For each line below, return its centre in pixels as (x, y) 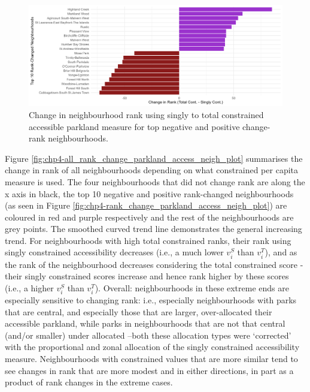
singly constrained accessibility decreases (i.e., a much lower (114, 252)
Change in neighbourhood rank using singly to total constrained (146, 114)
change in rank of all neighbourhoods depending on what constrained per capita (151, 170)
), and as (281, 252)
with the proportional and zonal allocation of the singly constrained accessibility (152, 347)
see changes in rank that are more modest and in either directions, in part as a (149, 370)
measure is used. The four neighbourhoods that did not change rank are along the (155, 181)
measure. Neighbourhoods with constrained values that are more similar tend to (151, 358)
